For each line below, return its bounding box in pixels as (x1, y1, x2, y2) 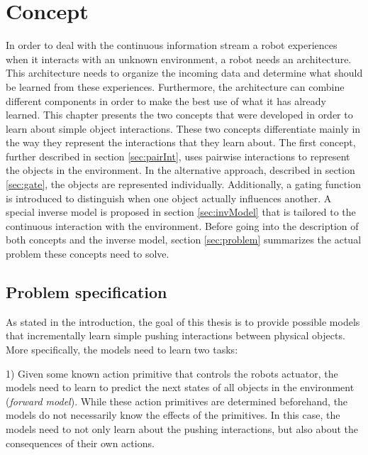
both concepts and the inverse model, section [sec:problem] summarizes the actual (6, 232, 362, 247)
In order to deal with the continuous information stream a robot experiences (6, 38, 338, 53)
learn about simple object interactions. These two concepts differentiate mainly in (6, 121, 361, 136)
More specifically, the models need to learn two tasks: (6, 342, 238, 357)
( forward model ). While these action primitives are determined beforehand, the (6, 393, 348, 408)
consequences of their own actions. (6, 435, 155, 450)
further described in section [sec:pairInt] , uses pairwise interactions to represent (6, 148, 350, 163)
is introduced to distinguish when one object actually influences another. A (6, 190, 332, 205)
